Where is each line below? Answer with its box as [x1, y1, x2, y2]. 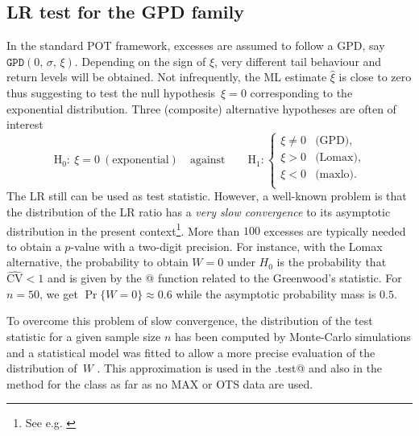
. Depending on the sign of [74, 52, 206, 69]
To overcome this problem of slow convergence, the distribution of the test [6, 312, 373, 329]
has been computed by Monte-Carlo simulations [174, 328, 411, 345]
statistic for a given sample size [6, 328, 161, 345]
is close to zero [338, 68, 412, 85]
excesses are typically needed [263, 222, 406, 239]
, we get [39, 285, 78, 302]
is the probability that [276, 253, 387, 270]
